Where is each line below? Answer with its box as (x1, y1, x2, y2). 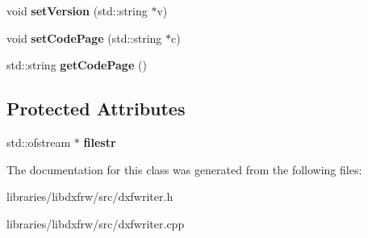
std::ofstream (6, 133, 71, 150)
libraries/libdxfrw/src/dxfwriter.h (6, 188, 174, 205)
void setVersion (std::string (6, 2, 148, 19)
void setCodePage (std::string (6, 29, 162, 46)
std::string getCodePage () (6, 56, 147, 73)
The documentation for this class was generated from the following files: (6, 161, 362, 177)
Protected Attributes (6, 96, 186, 121)
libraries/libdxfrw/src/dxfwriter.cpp (6, 215, 185, 232)
